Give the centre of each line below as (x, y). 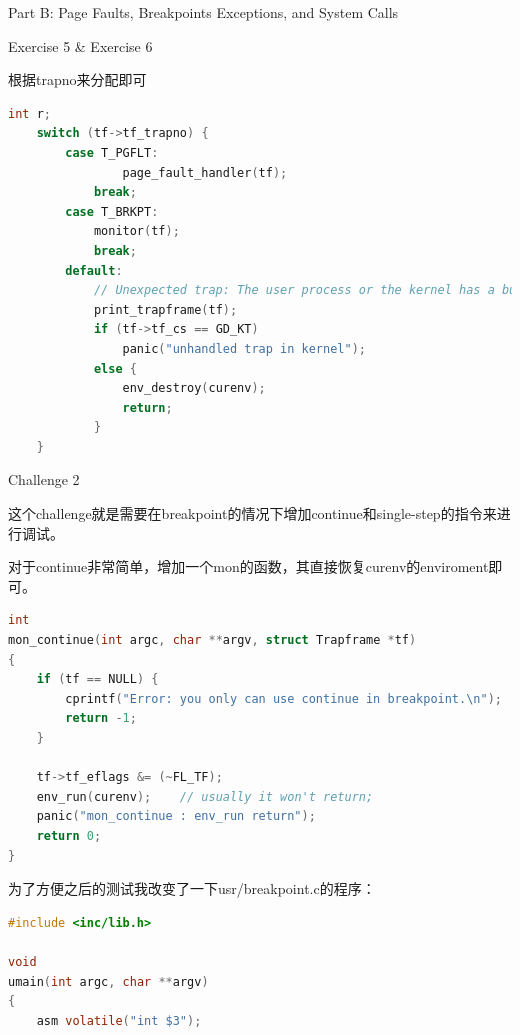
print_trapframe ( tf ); (165, 309)
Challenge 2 (44, 479)
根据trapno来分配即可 (77, 79)
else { (115, 368)
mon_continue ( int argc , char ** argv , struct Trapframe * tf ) (212, 640)
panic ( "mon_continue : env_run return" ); (176, 816)
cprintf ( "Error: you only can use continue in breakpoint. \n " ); (284, 698)
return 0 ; (69, 835)
